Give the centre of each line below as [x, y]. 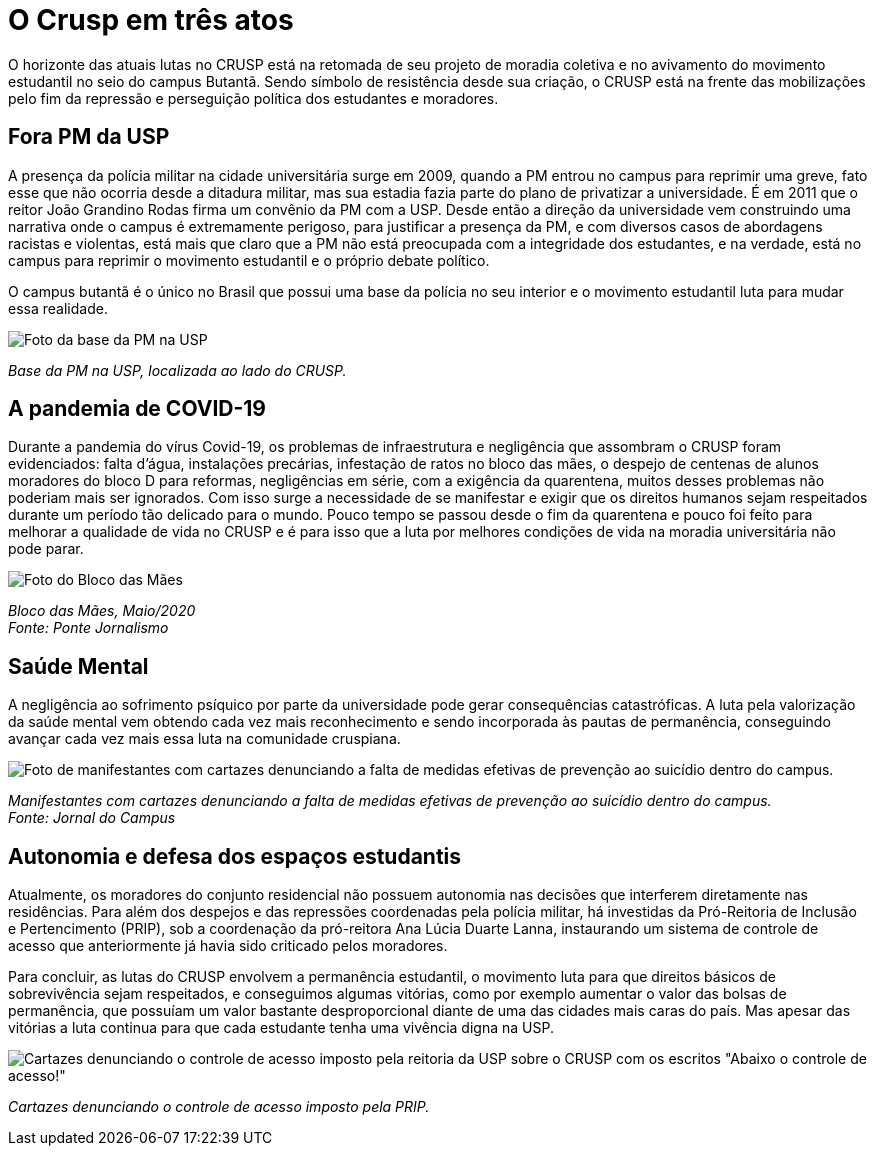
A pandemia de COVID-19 [137, 409]
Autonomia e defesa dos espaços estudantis [235, 856]
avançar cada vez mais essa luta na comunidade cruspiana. [204, 739]
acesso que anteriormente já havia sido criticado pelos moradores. [228, 946]
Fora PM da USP [89, 137]
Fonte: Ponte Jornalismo [88, 628]
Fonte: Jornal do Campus [92, 818]
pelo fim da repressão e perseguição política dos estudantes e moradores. [253, 98]
